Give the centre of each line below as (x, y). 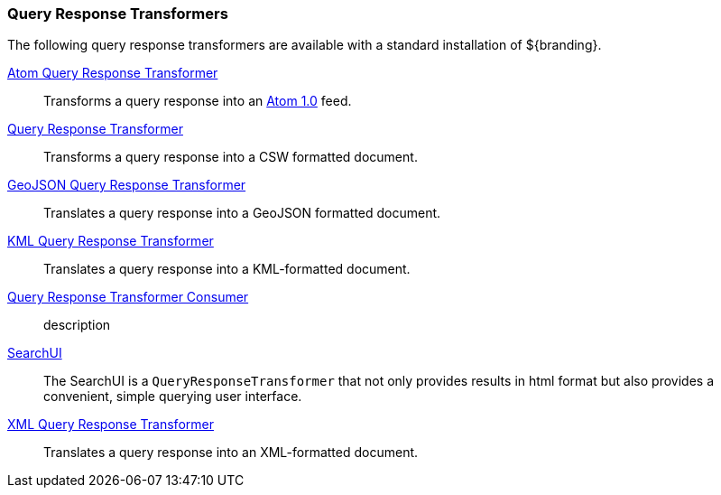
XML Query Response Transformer (111, 425)
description (77, 325)
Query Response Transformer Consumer (128, 297)
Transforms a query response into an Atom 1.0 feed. (198, 101)
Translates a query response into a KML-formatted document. (227, 269)
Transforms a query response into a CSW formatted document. (231, 157)
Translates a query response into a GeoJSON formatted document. (242, 213)
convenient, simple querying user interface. (173, 397)
